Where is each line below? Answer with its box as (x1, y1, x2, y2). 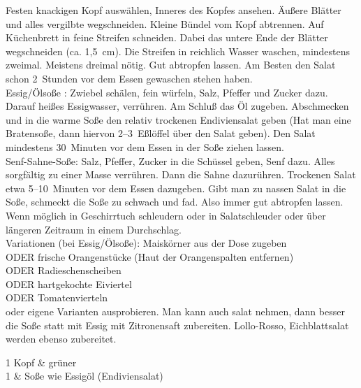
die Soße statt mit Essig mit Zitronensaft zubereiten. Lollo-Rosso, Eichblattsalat (6, 317, 349, 332)
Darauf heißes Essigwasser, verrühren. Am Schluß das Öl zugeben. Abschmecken (6, 99, 349, 113)
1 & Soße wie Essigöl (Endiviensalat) (6, 368, 163, 383)
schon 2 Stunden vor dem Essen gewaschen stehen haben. (6, 71, 253, 85)
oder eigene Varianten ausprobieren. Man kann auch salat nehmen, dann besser (6, 304, 345, 319)
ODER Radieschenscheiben (6, 263, 121, 278)
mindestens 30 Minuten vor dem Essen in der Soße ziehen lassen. (6, 139, 284, 154)
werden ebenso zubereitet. (6, 331, 117, 346)
